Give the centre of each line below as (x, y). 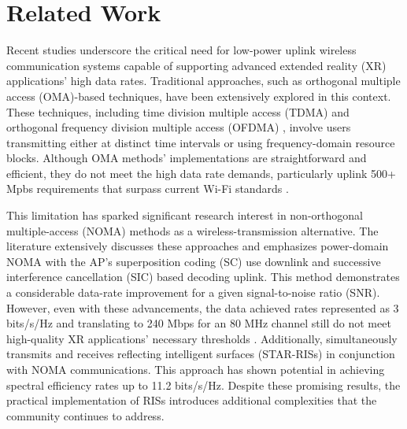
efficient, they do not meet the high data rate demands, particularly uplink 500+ (201, 173)
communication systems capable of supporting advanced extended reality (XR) (196, 65)
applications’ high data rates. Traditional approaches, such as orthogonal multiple (203, 81)
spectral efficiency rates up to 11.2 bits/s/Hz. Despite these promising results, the (203, 385)
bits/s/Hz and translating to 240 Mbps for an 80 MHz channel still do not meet (199, 323)
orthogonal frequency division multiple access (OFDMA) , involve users (179, 127)
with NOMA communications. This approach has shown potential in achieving (196, 369)
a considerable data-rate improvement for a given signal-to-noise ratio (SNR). (193, 292)
